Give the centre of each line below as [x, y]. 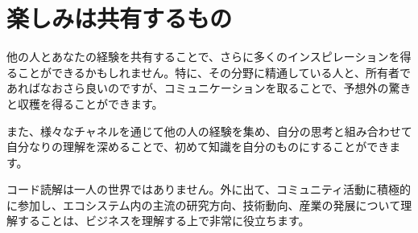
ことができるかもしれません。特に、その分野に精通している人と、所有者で [214, 72]
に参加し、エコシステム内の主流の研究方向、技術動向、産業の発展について [204, 204]
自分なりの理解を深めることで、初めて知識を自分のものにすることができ [198, 147]
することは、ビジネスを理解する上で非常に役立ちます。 [163, 221]
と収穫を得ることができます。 [85, 103]
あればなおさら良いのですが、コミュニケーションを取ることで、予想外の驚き [209, 88]
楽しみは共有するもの [120, 18]
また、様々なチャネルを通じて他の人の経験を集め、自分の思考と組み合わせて [209, 131]
